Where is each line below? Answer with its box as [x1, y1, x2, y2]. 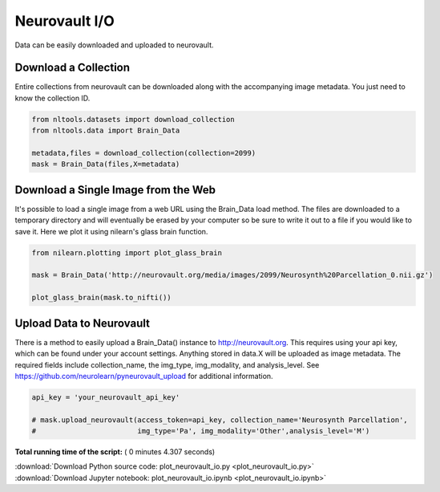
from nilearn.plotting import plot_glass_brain [31, 248, 222, 257]
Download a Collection [14, 61, 131, 75]
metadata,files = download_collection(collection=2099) [31, 148, 256, 157]
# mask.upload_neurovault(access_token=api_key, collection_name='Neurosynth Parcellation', [31, 415, 408, 425]
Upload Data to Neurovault [14, 316, 150, 330]
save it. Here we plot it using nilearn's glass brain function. [14, 226, 208, 236]
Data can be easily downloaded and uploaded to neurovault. [14, 40, 214, 50]
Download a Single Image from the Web [14, 183, 216, 197]
